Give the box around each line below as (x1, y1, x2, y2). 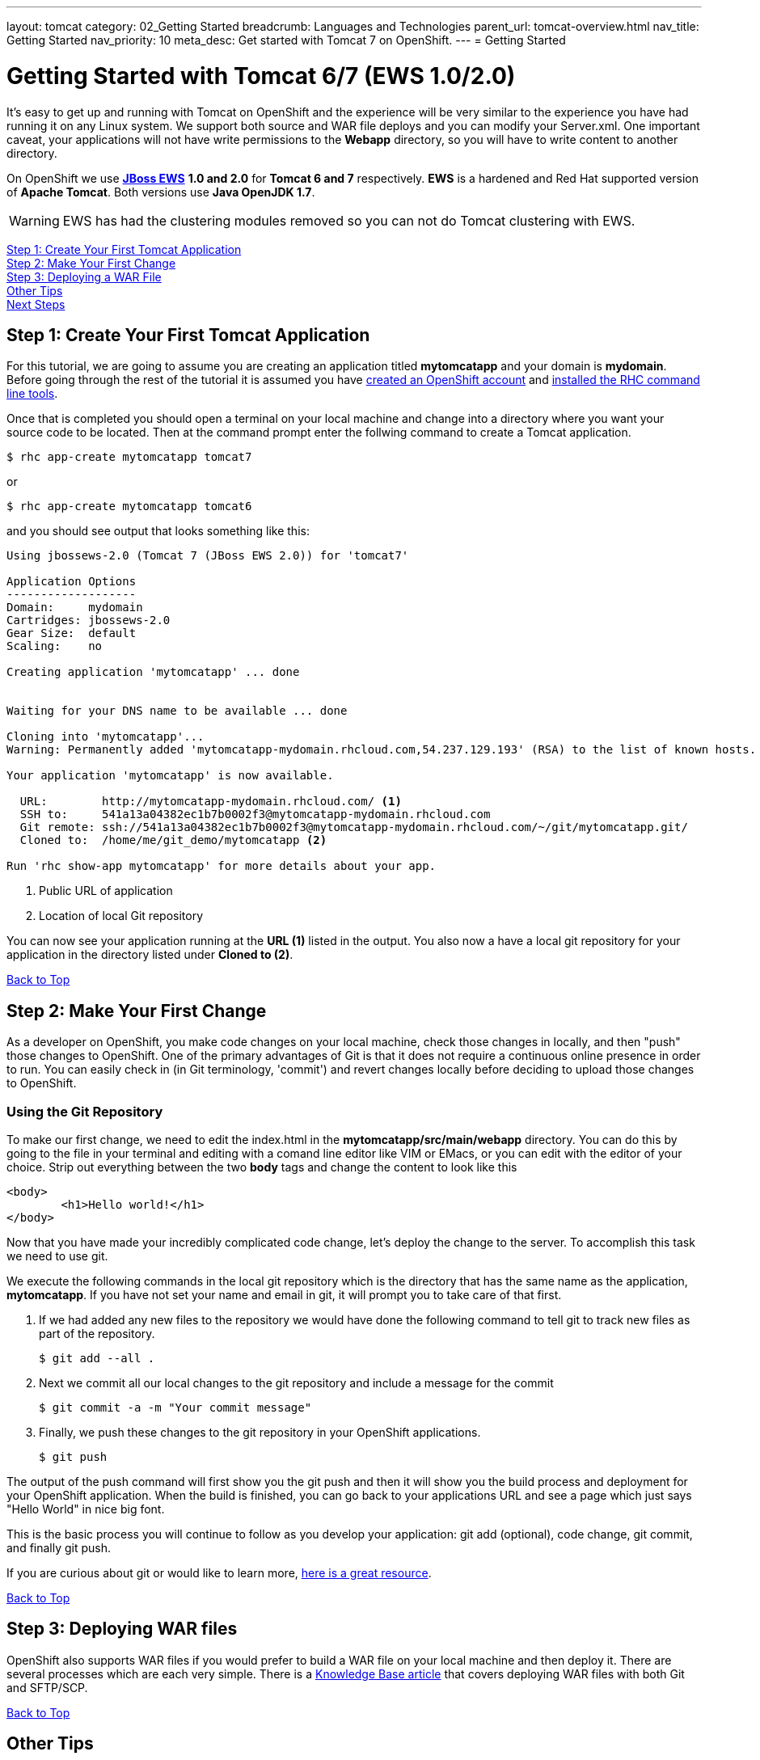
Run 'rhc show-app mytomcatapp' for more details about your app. (6, 859, 437, 873)
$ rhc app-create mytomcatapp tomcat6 (6, 500, 252, 513)
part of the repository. (39, 1326, 155, 1340)
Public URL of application (39, 884, 173, 898)
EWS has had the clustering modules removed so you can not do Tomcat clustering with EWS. (62, 212, 635, 229)
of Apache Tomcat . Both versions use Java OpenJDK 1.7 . (6, 184, 315, 199)
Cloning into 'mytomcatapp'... (6, 730, 205, 744)
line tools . (6, 386, 58, 401)
